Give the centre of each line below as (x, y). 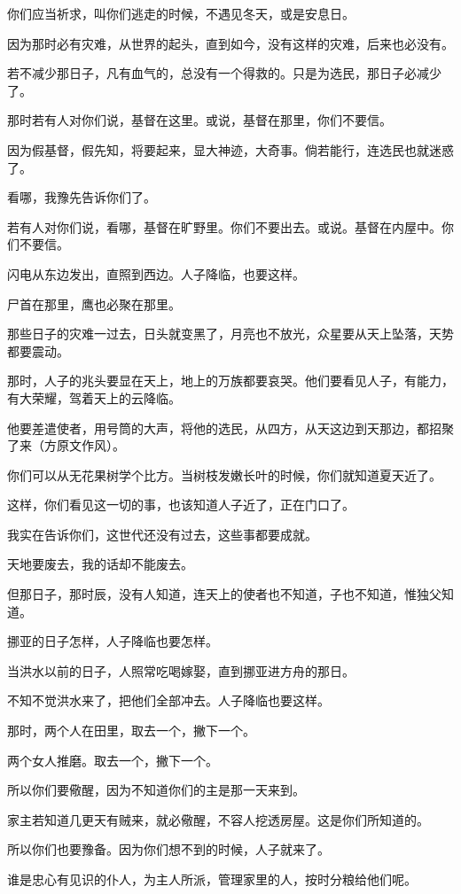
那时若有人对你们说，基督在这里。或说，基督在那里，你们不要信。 (199, 120)
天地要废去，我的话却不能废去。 (100, 564)
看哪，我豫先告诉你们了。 (82, 197)
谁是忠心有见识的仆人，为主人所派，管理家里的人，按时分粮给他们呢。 (212, 879)
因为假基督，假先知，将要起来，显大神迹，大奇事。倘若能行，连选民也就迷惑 (230, 149)
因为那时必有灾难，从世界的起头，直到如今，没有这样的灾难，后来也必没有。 (230, 43)
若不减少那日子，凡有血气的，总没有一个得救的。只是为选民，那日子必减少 (224, 73)
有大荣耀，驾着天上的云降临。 (94, 397)
